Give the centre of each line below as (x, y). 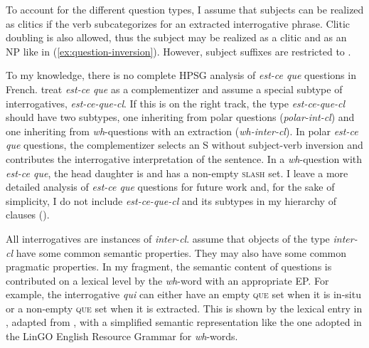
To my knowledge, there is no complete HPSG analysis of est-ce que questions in (181, 75)
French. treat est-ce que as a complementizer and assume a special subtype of (174, 89)
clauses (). (28, 215)
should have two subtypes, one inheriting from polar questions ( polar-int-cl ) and (180, 117)
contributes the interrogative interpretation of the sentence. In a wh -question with (184, 158)
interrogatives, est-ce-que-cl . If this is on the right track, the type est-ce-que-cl (176, 103)
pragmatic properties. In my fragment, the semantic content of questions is (169, 267)
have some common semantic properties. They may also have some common (181, 252)
